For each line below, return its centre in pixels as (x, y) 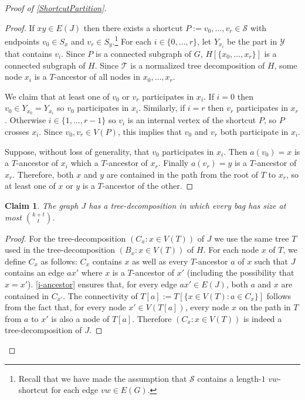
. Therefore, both (43, 174)
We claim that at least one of (57, 96)
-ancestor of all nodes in (97, 77)
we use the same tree (252, 238)
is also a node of (80, 318)
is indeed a (262, 318)
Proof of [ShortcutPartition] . (56, 8)
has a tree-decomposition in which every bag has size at (187, 205)
